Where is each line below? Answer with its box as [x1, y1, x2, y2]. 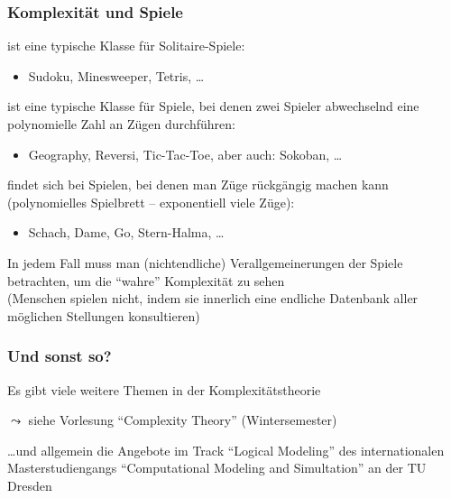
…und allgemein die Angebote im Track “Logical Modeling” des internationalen [7, 440, 445, 459]
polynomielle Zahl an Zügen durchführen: [7, 115, 235, 133]
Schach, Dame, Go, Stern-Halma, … [28, 223, 225, 242]
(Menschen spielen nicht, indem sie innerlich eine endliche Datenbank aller [7, 289, 419, 308]
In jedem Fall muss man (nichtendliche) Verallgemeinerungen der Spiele [7, 253, 403, 272]
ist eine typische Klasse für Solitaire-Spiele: [7, 36, 245, 55]
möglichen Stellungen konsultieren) [7, 306, 200, 325]
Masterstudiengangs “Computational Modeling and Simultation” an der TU [7, 458, 427, 477]
